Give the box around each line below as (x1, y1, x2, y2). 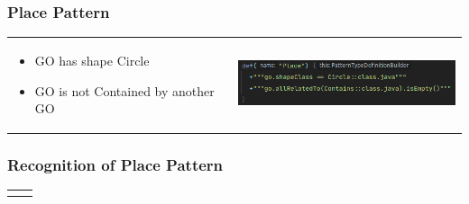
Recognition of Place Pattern (7, 154, 224, 176)
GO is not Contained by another (34, 81, 215, 100)
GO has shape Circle (34, 50, 150, 69)
